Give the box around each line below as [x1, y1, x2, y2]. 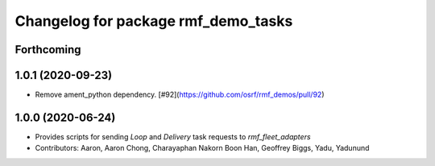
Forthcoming [14, 43, 81, 56]
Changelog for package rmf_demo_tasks [14, 12, 293, 30]
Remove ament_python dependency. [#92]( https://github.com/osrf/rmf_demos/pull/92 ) [35, 89, 325, 100]
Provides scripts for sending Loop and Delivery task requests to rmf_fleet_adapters [35, 131, 311, 141]
